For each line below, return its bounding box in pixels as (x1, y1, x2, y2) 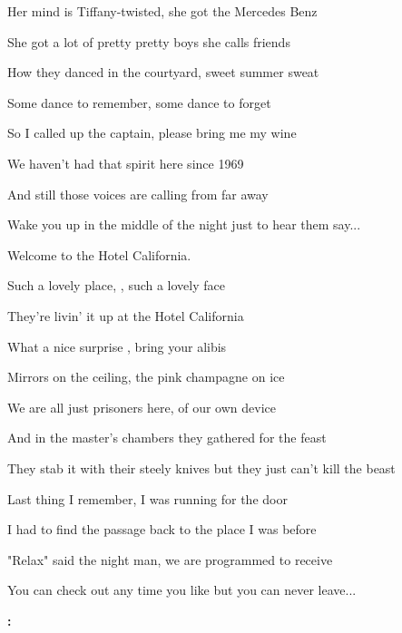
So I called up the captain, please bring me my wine (7, 123, 297, 142)
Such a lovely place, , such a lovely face (7, 276, 225, 295)
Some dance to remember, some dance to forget (7, 93, 271, 112)
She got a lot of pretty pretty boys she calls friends (7, 32, 290, 51)
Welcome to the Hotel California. (7, 245, 191, 264)
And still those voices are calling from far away (7, 184, 269, 203)
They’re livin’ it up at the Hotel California (7, 306, 244, 325)
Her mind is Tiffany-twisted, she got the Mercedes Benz (7, 2, 318, 20)
